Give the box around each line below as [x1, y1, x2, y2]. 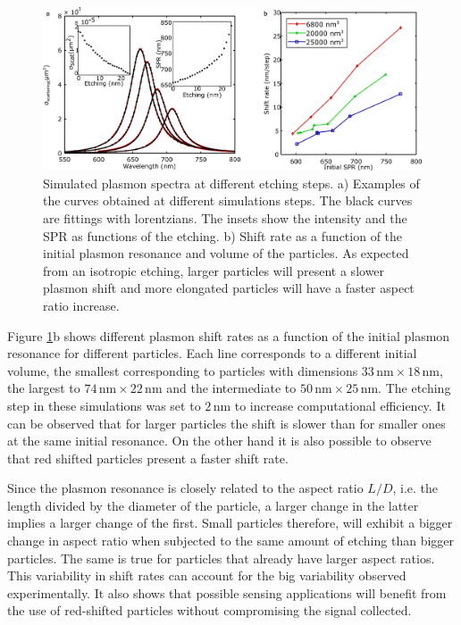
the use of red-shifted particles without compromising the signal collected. [7, 601, 412, 620]
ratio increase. [43, 296, 120, 314]
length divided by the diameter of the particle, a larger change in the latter [7, 496, 419, 514]
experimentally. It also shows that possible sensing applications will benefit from [7, 583, 447, 602]
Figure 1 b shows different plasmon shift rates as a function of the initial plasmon [7, 326, 450, 345]
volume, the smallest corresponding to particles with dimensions [7, 361, 358, 379]
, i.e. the [392, 479, 439, 497]
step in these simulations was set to [7, 396, 201, 414]
